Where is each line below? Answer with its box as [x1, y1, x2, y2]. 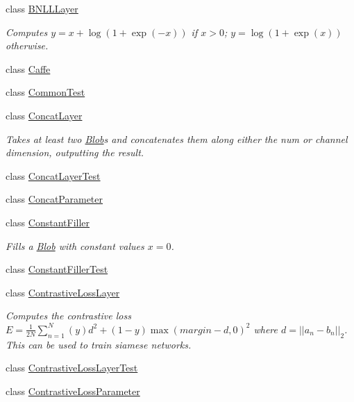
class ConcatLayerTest [6, 168, 101, 183]
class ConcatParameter [6, 192, 103, 206]
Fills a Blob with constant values [6, 238, 144, 253]
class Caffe [6, 61, 51, 76]
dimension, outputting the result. [6, 145, 144, 160]
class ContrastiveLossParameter [6, 383, 140, 398]
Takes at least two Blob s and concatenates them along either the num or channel [6, 131, 348, 146]
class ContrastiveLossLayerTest [6, 360, 138, 375]
